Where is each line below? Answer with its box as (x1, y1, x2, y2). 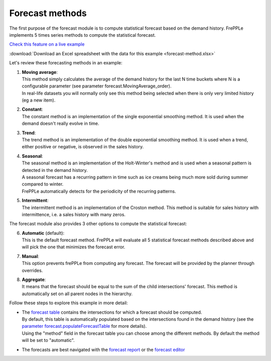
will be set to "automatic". (22, 337, 75, 343)
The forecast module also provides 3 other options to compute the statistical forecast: (9, 221, 187, 227)
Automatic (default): (22, 230, 65, 236)
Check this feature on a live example (9, 41, 85, 47)
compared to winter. (22, 181, 64, 187)
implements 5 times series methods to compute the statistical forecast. (9, 32, 156, 38)
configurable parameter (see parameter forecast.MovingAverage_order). (22, 83, 172, 89)
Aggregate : (22, 277, 46, 283)
